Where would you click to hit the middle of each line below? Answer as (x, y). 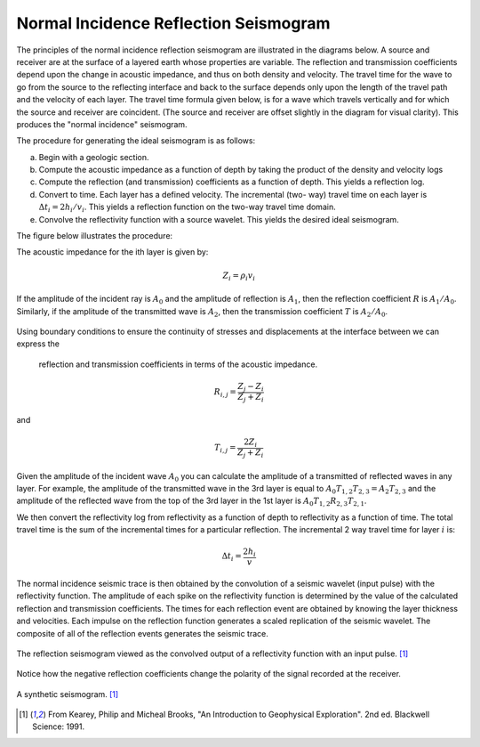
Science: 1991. (59, 727)
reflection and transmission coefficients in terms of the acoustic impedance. (178, 364)
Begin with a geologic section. (94, 157)
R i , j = (225, 393)
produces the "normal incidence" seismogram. (102, 124)
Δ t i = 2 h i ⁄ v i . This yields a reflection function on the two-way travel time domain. (188, 208)
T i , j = (225, 449)
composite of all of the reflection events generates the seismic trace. (142, 633)
